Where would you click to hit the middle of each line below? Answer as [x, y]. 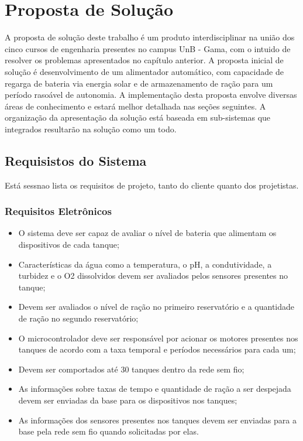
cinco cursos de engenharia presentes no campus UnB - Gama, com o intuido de [148, 48]
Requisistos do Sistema [76, 160]
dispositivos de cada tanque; [69, 245]
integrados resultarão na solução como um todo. [91, 129]
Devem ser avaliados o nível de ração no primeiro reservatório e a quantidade [156, 307]
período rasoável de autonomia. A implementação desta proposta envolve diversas [151, 95]
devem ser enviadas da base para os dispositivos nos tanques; [128, 400]
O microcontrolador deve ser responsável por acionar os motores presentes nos [158, 338]
